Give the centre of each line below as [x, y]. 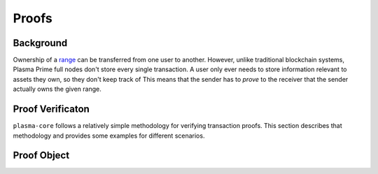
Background [40, 43]
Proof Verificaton [51, 109]
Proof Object [41, 155]
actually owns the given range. [57, 89]
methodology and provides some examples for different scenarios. [109, 136]
